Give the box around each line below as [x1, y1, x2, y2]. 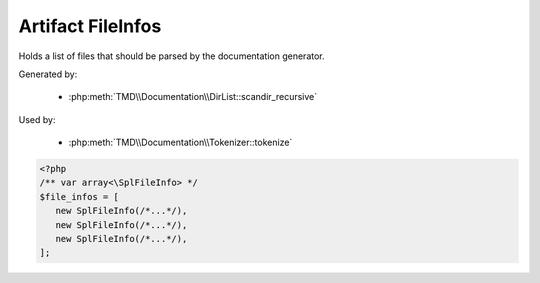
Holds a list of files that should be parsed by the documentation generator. [18, 50, 325, 62]
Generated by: [18, 68, 78, 80]
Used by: [18, 113, 56, 125]
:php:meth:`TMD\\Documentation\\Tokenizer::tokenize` [68, 136, 293, 149]
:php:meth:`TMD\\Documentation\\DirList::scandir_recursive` [68, 91, 318, 103]
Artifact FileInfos [18, 15, 162, 37]
